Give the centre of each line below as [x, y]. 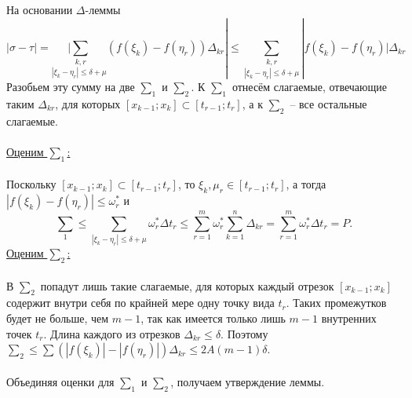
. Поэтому [244, 333]
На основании [40, 9]
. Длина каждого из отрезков [112, 333]
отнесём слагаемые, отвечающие [309, 87]
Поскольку [31, 184]
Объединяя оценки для [60, 381]
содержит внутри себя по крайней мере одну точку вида [140, 303]
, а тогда [306, 184]
